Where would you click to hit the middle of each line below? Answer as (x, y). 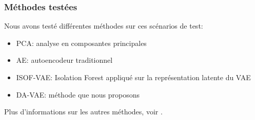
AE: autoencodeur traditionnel (64, 60)
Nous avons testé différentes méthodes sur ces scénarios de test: (104, 26)
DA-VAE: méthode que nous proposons (78, 94)
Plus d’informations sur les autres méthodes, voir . (83, 112)
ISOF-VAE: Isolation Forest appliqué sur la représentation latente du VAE (133, 77)
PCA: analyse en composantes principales (81, 43)
